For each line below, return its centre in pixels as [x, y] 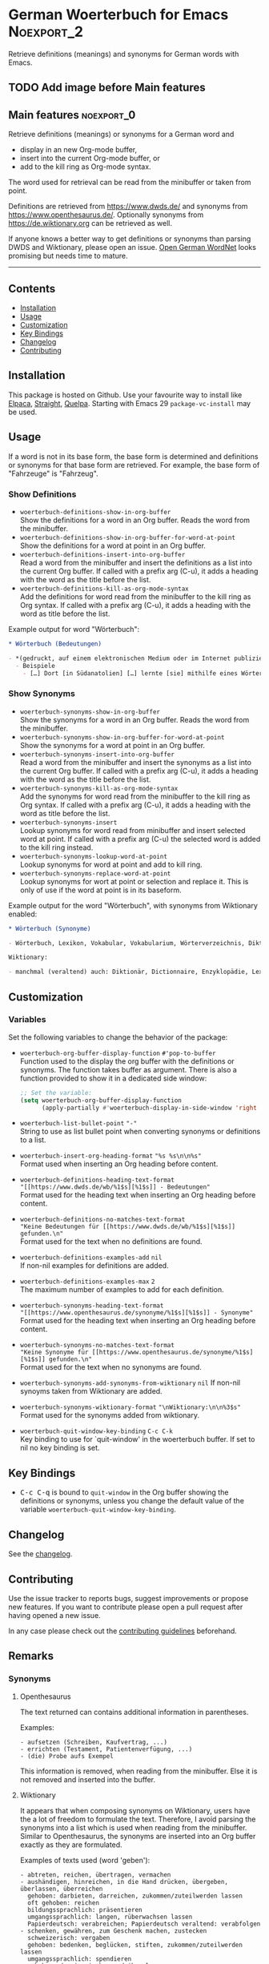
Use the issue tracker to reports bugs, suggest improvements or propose [128, 1598]
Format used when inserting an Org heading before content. [119, 1164]
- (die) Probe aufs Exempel [66, 1756]
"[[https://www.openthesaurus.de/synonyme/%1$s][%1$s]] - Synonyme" [137, 1313]
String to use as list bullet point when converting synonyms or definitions [140, 1132]
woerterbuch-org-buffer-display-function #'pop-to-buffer [118, 1053]
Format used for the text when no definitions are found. [111, 1242]
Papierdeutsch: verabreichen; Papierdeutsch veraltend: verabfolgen [144, 1924]
